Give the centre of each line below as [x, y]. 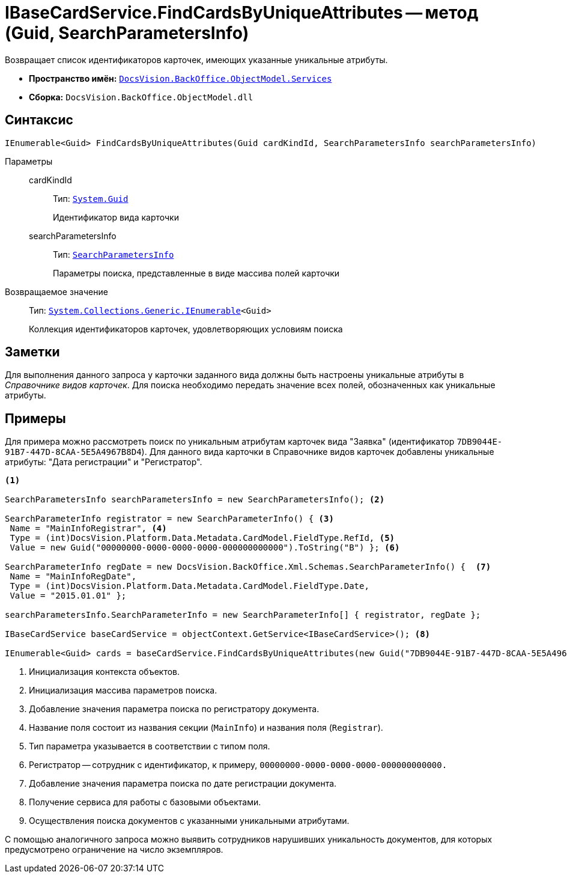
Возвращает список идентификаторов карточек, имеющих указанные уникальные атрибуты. [196, 59]
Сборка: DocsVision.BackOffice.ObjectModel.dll [141, 97]
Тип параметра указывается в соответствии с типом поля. [150, 746]
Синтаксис [39, 120]
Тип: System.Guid [91, 198]
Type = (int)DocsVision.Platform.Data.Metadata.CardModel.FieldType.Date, [190, 586]
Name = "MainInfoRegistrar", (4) [88, 529]
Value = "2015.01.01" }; [68, 596]
